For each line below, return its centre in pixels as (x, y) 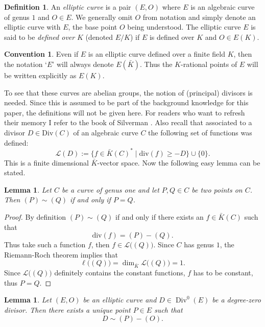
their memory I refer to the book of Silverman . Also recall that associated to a (128, 122)
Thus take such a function (45, 244)
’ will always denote (83, 64)
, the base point (93, 27)
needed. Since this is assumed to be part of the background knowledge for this (126, 102)
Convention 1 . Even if (41, 54)
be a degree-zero (236, 300)
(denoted (99, 37)
